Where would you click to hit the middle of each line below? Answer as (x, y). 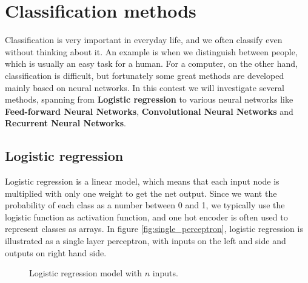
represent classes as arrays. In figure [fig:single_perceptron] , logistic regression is (154, 229)
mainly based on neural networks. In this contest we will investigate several (145, 87)
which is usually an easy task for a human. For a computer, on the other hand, (151, 63)
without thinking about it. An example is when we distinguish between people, (151, 51)
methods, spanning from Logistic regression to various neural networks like (149, 99)
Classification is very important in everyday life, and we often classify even (144, 40)
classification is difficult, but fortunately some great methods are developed (145, 75)
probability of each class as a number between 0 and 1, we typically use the (145, 205)
